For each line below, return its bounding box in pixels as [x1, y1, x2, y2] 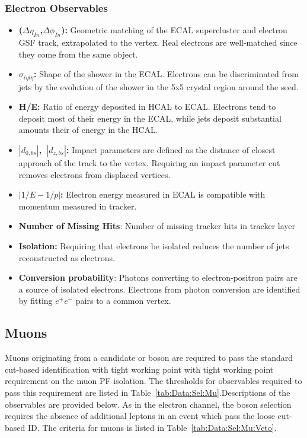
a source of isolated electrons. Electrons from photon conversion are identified [18, 283, 300, 295]
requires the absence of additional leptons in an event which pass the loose [5, 410, 275, 422]
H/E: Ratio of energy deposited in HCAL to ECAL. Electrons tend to [18, 100, 276, 113]
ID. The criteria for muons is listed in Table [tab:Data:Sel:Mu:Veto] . [27, 421, 277, 433]
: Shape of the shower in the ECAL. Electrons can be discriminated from [34, 68, 299, 80]
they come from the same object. [18, 47, 138, 60]
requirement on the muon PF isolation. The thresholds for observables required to [5, 374, 302, 387]
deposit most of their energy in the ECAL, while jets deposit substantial [18, 112, 282, 124]
